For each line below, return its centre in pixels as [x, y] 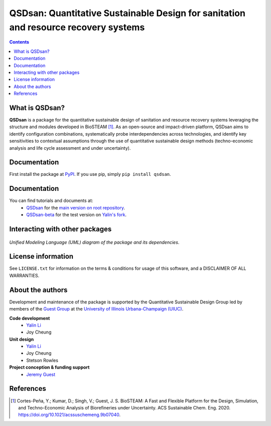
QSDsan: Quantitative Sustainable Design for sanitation [127, 13]
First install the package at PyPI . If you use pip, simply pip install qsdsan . [90, 174]
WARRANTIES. [24, 275]
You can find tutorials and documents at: [51, 200]
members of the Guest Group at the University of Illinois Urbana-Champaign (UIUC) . [96, 309]
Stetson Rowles [42, 360]
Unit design [22, 339]
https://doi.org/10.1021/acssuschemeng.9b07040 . [69, 415]
